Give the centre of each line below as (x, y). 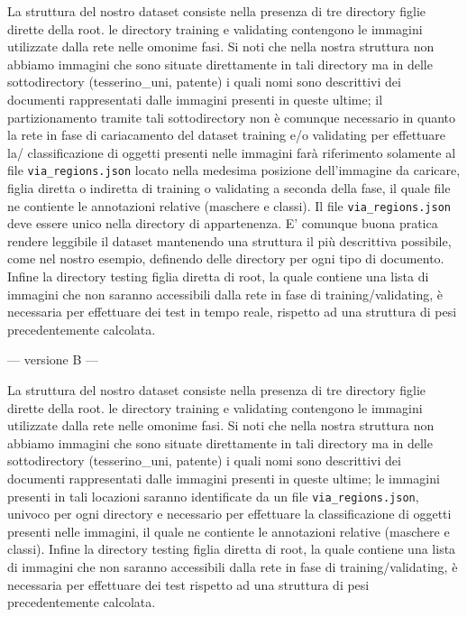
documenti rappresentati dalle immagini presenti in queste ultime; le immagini (224, 478)
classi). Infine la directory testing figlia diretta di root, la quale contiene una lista (232, 549)
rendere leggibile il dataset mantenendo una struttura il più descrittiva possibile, (229, 240)
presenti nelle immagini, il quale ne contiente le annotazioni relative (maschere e (229, 531)
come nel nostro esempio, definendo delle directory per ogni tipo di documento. (226, 258)
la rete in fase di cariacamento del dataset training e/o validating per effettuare (227, 135)
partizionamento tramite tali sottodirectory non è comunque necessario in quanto (232, 117)
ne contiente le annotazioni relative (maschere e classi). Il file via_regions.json (229, 205)
